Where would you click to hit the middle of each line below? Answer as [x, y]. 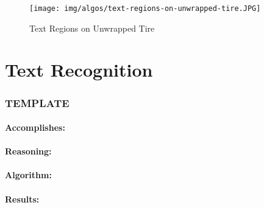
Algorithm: [28, 175]
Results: [22, 199]
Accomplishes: [35, 127]
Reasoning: [28, 151]
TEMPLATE [37, 102]
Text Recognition [79, 70]
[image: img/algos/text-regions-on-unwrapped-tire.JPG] [145, 9]
